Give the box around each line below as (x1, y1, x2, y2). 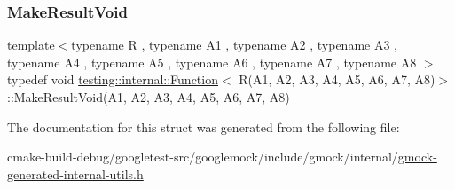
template (7, 35, 55, 54)
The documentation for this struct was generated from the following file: (7, 117, 400, 136)
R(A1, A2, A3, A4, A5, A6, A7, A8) (239, 70, 435, 89)
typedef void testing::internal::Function (7, 70, 218, 89)
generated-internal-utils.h (7, 164, 144, 183)
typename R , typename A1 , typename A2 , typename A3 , (71, 35, 397, 54)
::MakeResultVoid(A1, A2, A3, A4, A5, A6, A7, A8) (7, 88, 290, 106)
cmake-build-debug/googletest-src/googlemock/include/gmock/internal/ (7, 147, 398, 166)
